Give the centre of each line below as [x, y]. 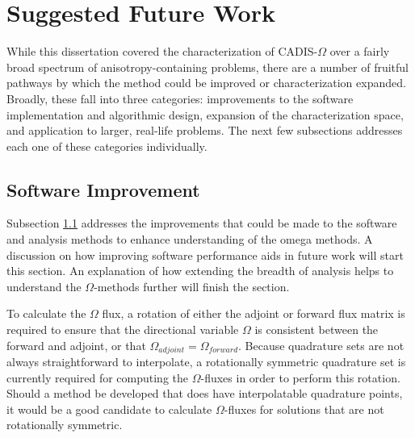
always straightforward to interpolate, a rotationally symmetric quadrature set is [206, 362]
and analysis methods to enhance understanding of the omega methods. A [190, 239]
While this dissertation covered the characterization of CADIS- [162, 51]
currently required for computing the [98, 377]
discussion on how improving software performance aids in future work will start [205, 254]
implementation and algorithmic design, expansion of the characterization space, [205, 114]
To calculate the [46, 313]
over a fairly [360, 51]
